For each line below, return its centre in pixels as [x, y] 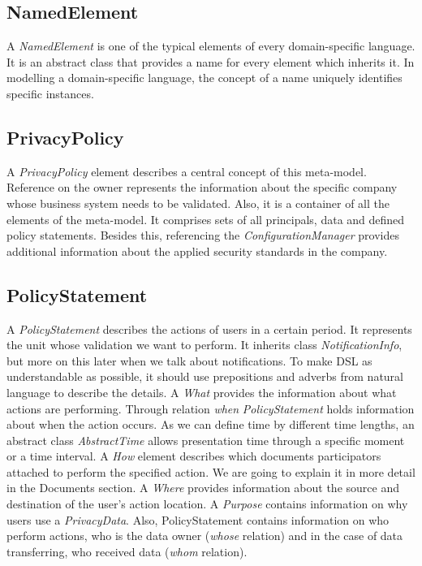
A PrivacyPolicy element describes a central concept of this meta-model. [187, 171]
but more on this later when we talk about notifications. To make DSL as [189, 360]
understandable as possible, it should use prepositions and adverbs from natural [205, 376]
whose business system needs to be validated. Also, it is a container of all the [198, 203]
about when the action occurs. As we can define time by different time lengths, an [211, 424]
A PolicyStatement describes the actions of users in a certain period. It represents [209, 328]
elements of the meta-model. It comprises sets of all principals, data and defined [206, 219]
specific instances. [50, 93]
